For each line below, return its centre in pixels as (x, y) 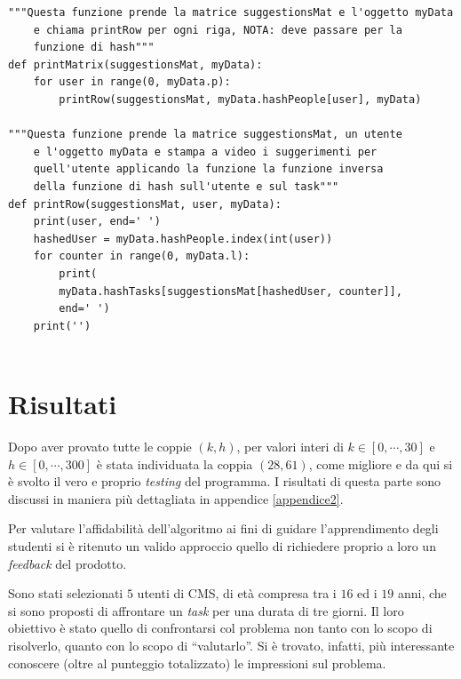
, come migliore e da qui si (381, 463)
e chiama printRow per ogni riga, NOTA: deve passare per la (218, 30)
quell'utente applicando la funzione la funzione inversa (208, 169)
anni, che (422, 593)
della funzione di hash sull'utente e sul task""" (186, 186)
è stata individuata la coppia (175, 463)
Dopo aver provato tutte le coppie (100, 446)
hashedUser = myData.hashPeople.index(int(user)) (183, 239)
